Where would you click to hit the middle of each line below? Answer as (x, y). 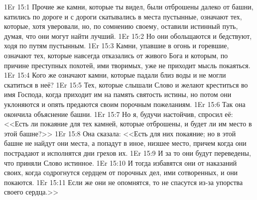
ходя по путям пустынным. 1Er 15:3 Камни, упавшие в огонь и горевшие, (117, 46)
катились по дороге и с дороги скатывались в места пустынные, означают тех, (123, 16)
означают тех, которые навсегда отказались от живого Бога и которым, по (116, 55)
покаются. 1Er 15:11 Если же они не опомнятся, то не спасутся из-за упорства (124, 182)
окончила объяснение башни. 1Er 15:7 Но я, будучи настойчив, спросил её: (119, 114)
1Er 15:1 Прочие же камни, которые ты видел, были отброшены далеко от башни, (129, 6)
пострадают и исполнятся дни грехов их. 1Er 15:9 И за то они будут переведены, (128, 152)
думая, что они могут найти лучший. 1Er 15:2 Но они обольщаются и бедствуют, (128, 36)
